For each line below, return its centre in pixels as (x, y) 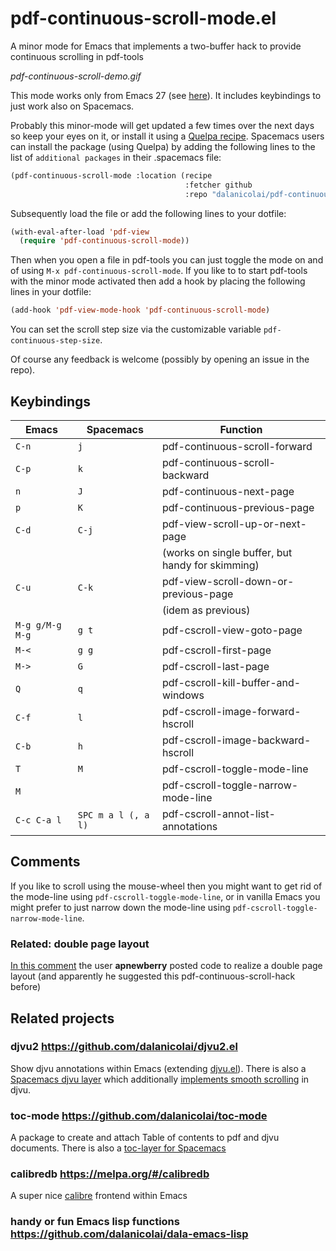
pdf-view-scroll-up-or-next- (234, 524)
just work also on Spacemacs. (72, 106)
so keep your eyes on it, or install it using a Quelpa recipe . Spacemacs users (167, 136)
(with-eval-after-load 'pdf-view (80, 232)
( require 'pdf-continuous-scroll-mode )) (104, 241)
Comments (45, 862)
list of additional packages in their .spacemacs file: (116, 157)
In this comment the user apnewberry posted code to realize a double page (166, 966)
